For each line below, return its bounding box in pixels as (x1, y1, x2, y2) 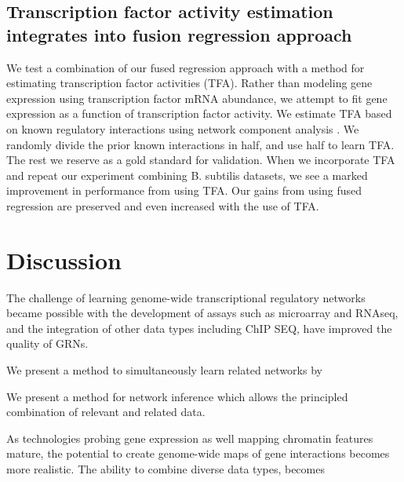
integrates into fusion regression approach (6, 22, 352, 46)
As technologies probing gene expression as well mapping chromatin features (6, 429, 373, 446)
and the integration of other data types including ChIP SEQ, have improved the (6, 320, 392, 336)
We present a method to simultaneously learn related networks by (6, 362, 322, 378)
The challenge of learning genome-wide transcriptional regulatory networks (6, 289, 366, 305)
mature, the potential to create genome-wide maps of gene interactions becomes (6, 445, 390, 462)
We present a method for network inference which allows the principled (6, 388, 348, 404)
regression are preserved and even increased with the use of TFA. (6, 197, 319, 214)
